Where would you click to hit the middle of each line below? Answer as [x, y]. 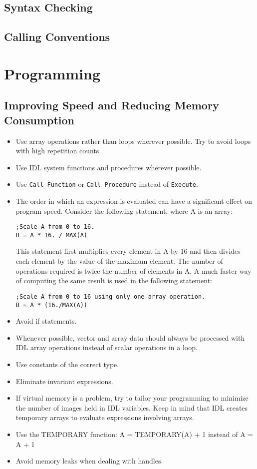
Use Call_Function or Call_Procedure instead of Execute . [107, 184]
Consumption [39, 120]
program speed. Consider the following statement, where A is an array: [124, 211]
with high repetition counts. [58, 151]
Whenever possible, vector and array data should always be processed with [130, 337]
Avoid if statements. [46, 321]
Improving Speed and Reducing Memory [112, 105]
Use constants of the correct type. [67, 364]
